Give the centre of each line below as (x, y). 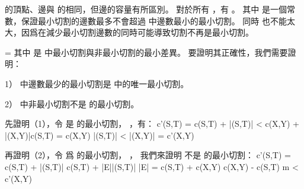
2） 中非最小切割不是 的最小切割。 (72, 103)
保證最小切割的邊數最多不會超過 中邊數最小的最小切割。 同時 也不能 (154, 20)
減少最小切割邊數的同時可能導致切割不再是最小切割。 (150, 32)
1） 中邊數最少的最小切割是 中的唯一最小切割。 (97, 83)
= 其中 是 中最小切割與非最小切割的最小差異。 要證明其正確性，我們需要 (146, 52)
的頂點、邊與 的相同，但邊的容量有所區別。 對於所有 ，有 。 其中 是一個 (146, 9)
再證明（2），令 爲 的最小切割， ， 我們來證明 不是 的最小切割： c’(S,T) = (148, 155)
